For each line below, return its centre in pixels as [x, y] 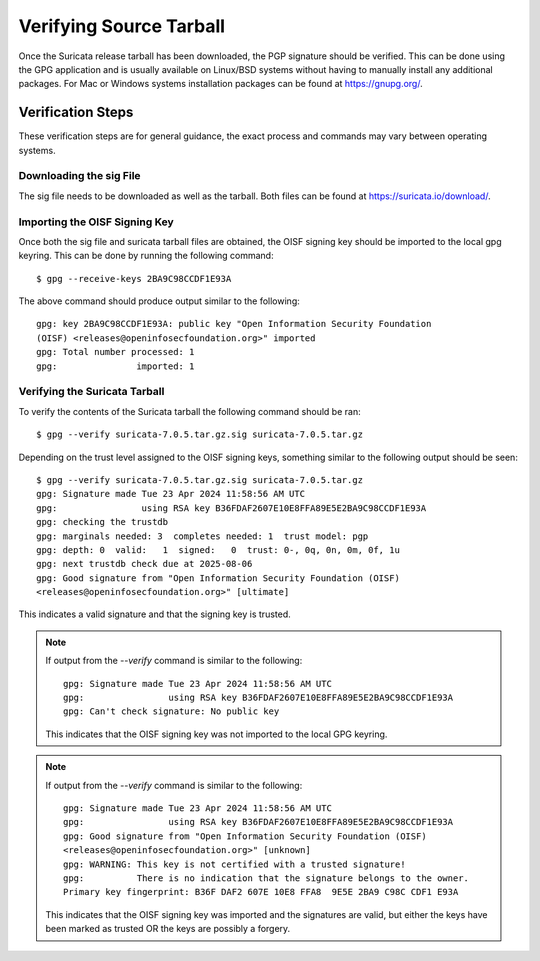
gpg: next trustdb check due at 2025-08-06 [144, 564]
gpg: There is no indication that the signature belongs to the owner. [266, 878]
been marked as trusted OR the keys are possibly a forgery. [168, 929]
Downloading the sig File [79, 176]
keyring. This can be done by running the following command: [146, 256]
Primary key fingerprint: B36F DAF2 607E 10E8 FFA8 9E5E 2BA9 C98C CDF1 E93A [261, 892]
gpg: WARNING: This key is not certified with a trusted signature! [234, 864]
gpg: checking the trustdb [102, 522]
